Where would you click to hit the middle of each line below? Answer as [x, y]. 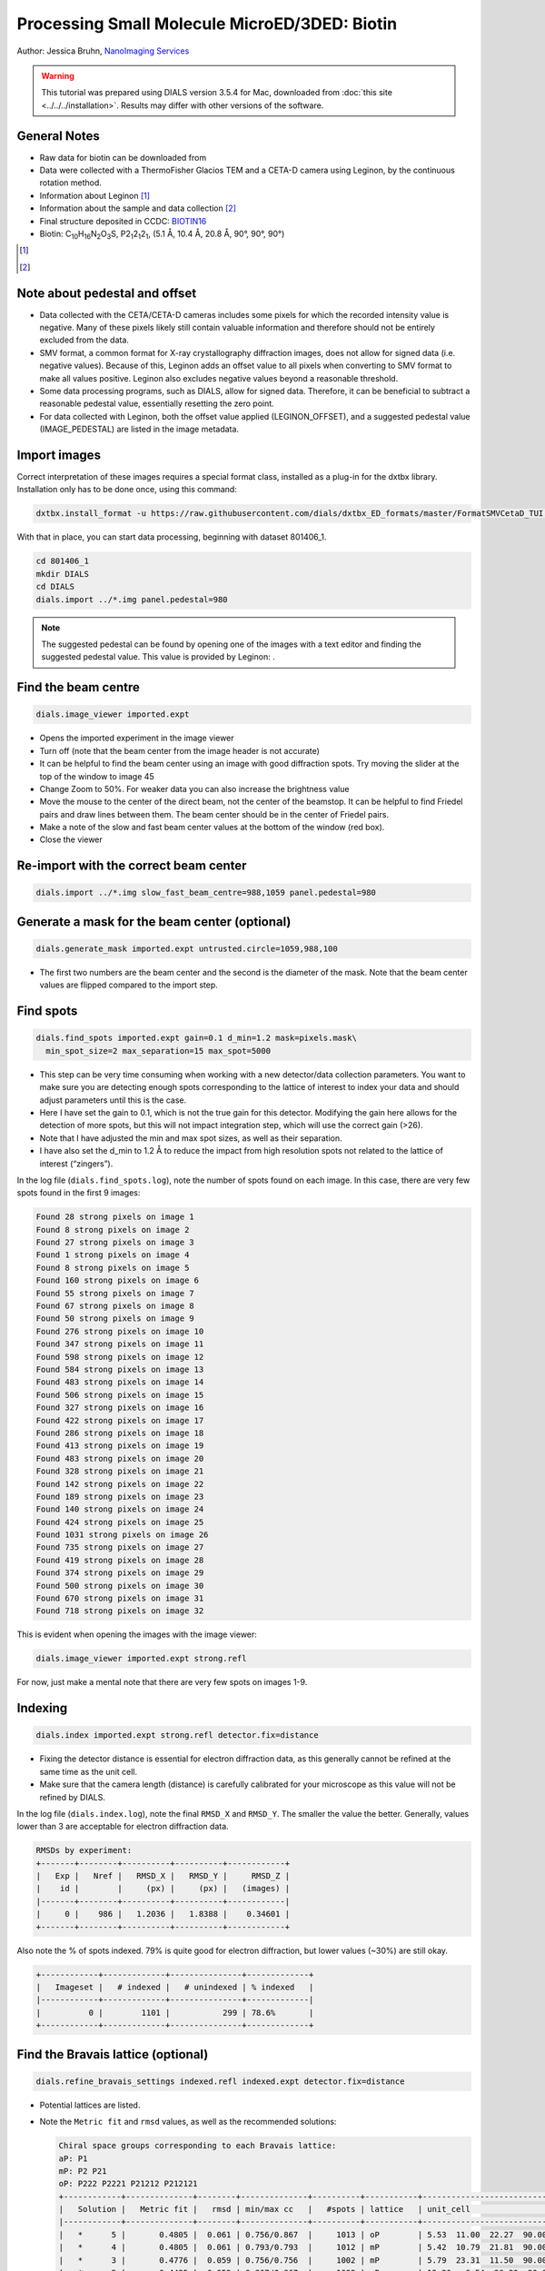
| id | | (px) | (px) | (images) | [163, 1889]
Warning [58, 75]
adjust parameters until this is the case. [113, 1100]
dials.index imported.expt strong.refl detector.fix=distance [177, 1735]
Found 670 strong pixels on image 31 [120, 1598]
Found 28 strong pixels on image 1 [115, 1217]
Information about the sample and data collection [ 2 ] [138, 208]
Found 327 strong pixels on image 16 [120, 1408]
